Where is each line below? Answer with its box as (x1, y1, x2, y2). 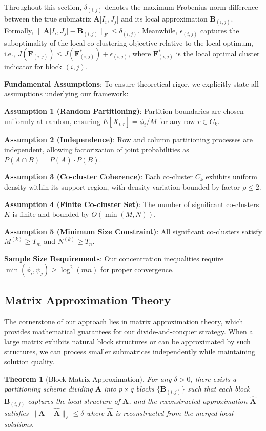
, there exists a (190, 373, 237, 384)
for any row (159, 115, 195, 126)
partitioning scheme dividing (4, 383, 93, 394)
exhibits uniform (206, 171, 257, 182)
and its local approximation (121, 13, 208, 24)
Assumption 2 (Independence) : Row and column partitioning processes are (4, 134, 253, 145)
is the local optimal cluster (176, 48, 260, 59)
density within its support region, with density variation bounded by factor (4, 181, 240, 192)
